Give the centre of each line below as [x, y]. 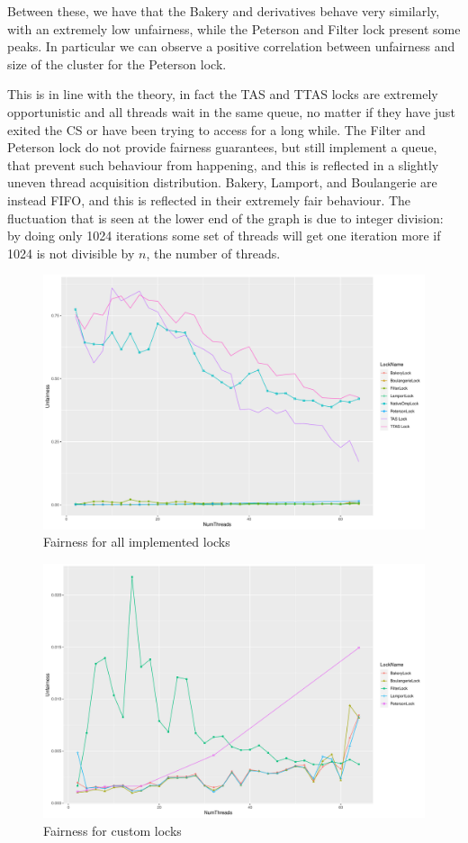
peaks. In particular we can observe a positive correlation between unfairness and [231, 46]
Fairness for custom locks [112, 830]
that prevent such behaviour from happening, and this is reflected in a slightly [223, 164]
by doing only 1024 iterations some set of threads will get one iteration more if [224, 236]
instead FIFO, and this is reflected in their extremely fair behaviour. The [209, 199]
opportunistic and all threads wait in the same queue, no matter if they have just [231, 111]
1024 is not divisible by [71, 253]
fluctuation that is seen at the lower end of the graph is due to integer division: [225, 218]
